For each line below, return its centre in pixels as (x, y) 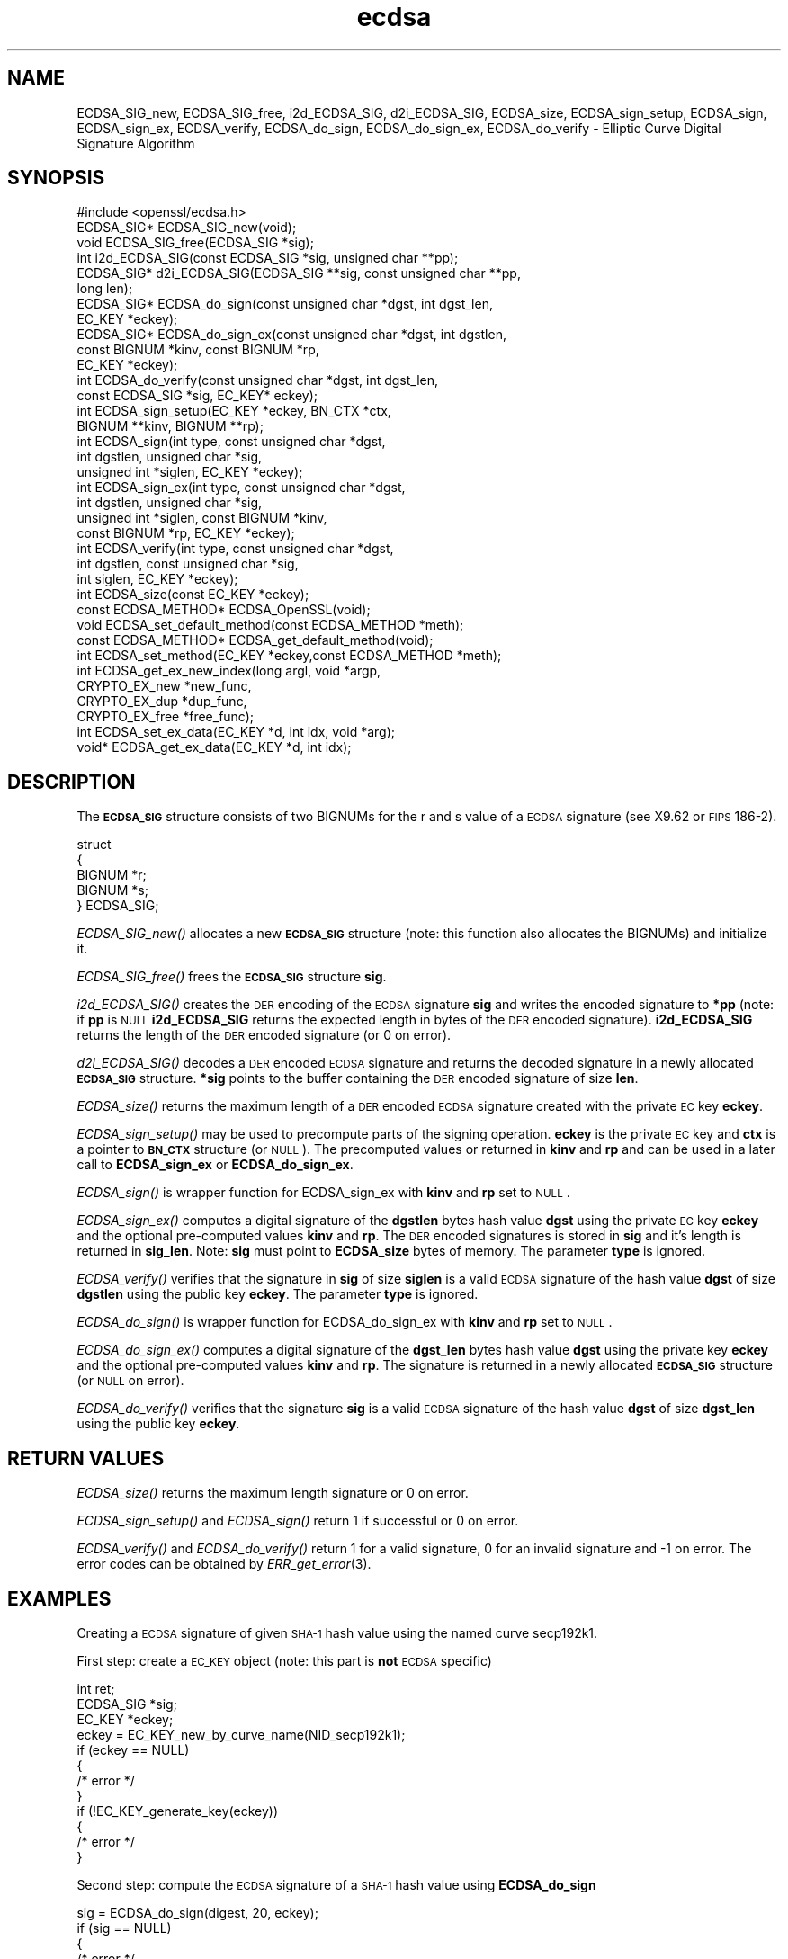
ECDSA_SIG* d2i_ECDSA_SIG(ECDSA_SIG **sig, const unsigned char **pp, (299, 273)
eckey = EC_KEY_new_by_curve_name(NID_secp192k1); (241, 1734)
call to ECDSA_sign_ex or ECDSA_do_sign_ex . (215, 1165)
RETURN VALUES (86, 1458)
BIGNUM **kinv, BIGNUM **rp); (170, 426)
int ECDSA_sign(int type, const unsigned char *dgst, (231, 442)
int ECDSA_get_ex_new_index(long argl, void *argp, (229, 671)
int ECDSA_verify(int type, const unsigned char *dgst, (235, 549)
